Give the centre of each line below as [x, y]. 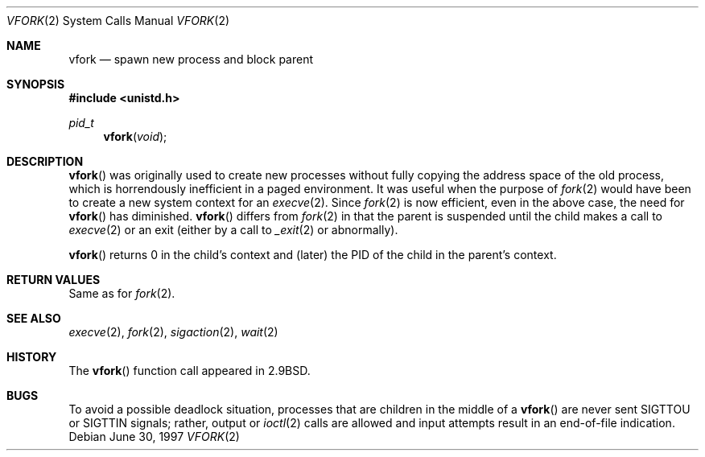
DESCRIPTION [45, 161]
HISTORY [32, 357]
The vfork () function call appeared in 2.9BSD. [190, 371]
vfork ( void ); [135, 136]
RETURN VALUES [54, 280]
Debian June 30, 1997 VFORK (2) [154, 436]
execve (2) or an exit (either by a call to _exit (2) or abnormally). [233, 230]
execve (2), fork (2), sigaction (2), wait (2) [173, 332]
